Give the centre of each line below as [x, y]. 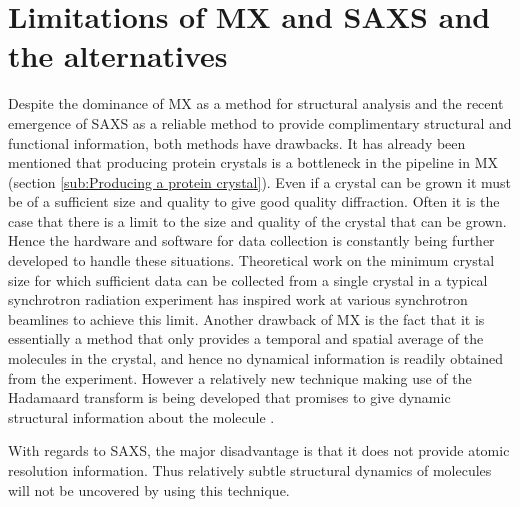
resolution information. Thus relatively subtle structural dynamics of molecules [250, 470]
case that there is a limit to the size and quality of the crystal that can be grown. [257, 220]
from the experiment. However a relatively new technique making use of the [240, 377]
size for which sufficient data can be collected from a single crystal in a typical [248, 279]
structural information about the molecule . [141, 416]
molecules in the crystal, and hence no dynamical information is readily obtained [256, 358]
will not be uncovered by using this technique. [149, 489]
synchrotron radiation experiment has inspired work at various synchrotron [238, 299]
